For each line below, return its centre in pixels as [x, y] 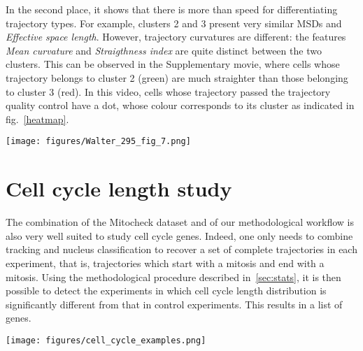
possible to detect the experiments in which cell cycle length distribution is [166, 291]
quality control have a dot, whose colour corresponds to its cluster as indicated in [180, 105]
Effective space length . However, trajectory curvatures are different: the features [176, 37]
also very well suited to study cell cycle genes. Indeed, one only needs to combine [179, 235]
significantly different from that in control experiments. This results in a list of [174, 304]
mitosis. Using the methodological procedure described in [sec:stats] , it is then [173, 277]
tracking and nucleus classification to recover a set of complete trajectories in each [181, 249]
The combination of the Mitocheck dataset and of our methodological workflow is [180, 222]
